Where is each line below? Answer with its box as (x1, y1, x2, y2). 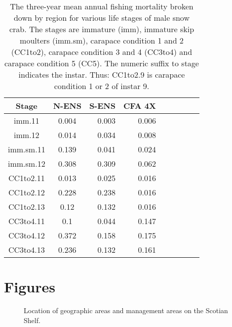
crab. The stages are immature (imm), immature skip (9, 23, 194, 35)
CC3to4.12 (8, 230, 45, 241)
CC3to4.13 (8, 244, 45, 255)
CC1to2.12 (8, 187, 45, 198)
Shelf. (24, 315, 40, 325)
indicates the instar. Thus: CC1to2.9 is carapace (18, 69, 185, 80)
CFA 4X (123, 100, 156, 111)
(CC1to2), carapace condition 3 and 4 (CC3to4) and (11, 46, 193, 57)
